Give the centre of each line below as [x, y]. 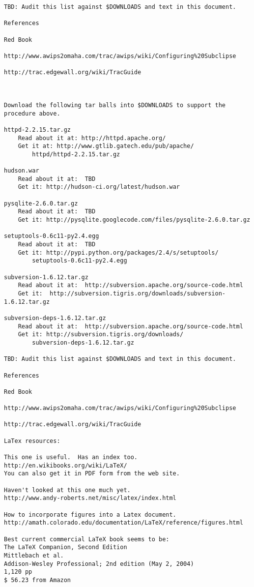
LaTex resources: [32, 441]
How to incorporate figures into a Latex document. [90, 514]
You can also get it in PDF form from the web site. [92, 474]
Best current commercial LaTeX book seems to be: [87, 539]
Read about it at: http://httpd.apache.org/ [92, 138]
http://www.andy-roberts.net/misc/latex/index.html [90, 498]
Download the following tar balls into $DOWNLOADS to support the [115, 105]
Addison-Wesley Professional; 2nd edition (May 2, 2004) [99, 564]
